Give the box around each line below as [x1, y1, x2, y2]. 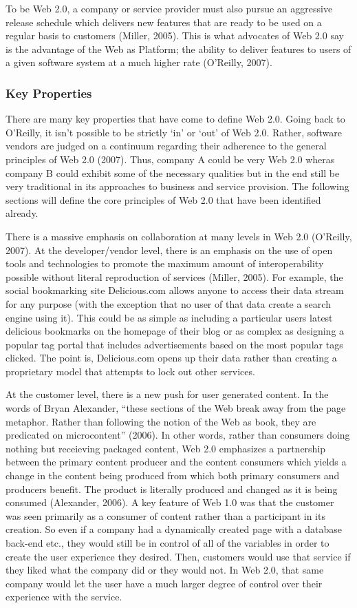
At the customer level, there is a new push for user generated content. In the [6, 387, 329, 401]
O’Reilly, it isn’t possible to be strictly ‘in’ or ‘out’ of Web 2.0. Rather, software [6, 125, 343, 139]
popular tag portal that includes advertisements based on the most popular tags [6, 337, 343, 351]
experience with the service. [6, 589, 122, 604]
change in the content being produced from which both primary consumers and [6, 468, 340, 483]
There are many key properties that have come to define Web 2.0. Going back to [6, 112, 345, 126]
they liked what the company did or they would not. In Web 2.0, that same [6, 563, 324, 577]
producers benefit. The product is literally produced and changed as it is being [6, 481, 338, 496]
